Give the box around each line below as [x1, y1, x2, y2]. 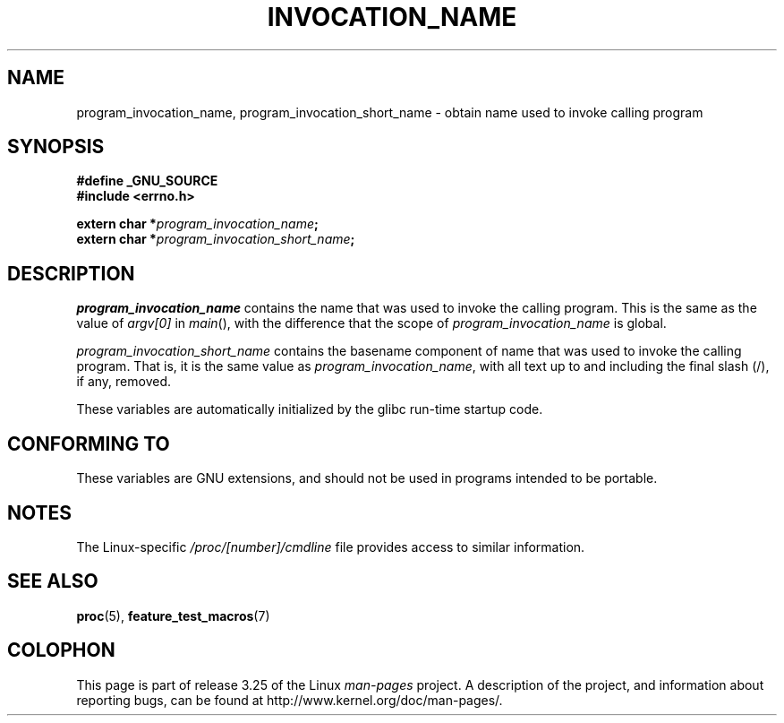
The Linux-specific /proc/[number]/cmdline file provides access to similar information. [76, 538, 585, 555]
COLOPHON [7, 639, 115, 662]
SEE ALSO [7, 570, 98, 593]
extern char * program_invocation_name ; [76, 216, 319, 232]
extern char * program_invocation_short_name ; [76, 231, 355, 247]
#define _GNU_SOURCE [76, 173, 218, 189]
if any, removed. [76, 374, 171, 390]
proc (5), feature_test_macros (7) [76, 607, 270, 624]
